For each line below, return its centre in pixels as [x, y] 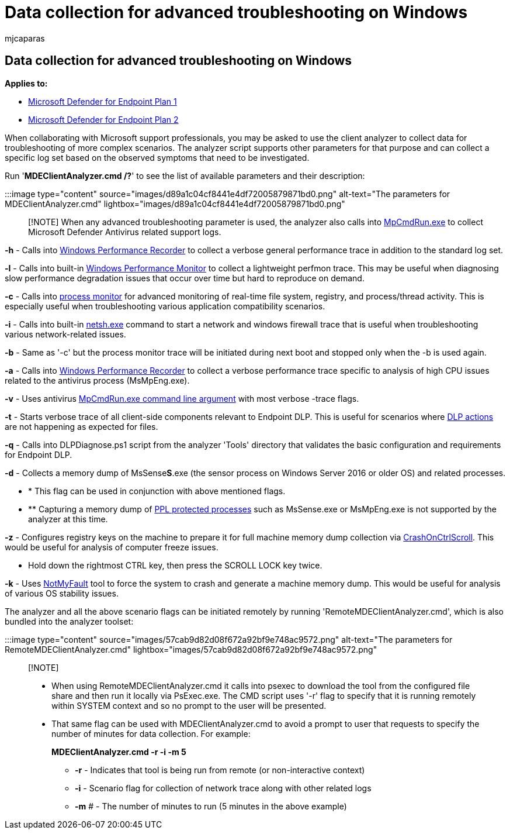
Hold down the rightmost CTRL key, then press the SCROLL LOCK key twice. [175, 565]
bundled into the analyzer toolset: [69, 621]
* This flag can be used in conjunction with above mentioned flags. [157, 491]
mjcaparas [25, 38]
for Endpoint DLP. [39, 454]
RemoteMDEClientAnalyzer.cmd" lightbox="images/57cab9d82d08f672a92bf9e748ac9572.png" [191, 649]
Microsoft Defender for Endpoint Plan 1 [103, 101]
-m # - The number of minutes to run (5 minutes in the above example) [211, 806]
